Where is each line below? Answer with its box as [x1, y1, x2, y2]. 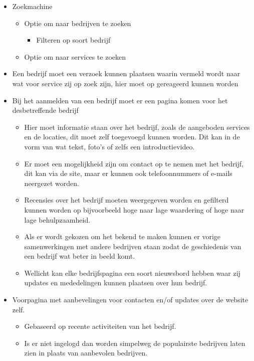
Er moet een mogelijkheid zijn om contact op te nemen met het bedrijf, [24, 158, 243, 168]
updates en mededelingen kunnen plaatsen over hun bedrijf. [24, 277, 207, 288]
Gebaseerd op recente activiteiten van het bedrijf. [24, 321, 176, 331]
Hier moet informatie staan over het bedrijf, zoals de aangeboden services [24, 121, 250, 132]
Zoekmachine [12, 1, 53, 11]
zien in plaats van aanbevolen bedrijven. [24, 347, 148, 358]
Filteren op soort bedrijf [36, 35, 111, 45]
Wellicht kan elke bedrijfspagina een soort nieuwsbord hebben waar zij [24, 267, 240, 278]
